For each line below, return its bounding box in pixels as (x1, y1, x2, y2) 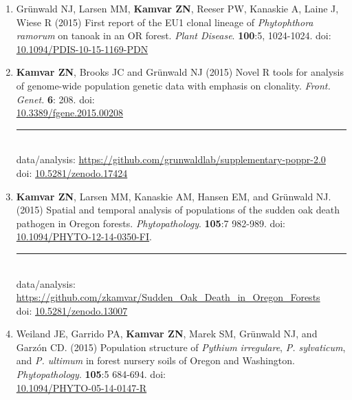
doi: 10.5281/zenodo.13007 (16, 303, 128, 317)
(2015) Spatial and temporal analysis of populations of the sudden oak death (16, 202, 340, 217)
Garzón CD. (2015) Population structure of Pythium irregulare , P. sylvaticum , (16, 339, 346, 354)
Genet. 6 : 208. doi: (16, 92, 95, 106)
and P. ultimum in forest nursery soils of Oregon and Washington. (16, 353, 295, 368)
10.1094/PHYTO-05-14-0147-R (16, 380, 147, 394)
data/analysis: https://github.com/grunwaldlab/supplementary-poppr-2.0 (16, 152, 326, 167)
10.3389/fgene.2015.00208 (16, 105, 123, 120)
